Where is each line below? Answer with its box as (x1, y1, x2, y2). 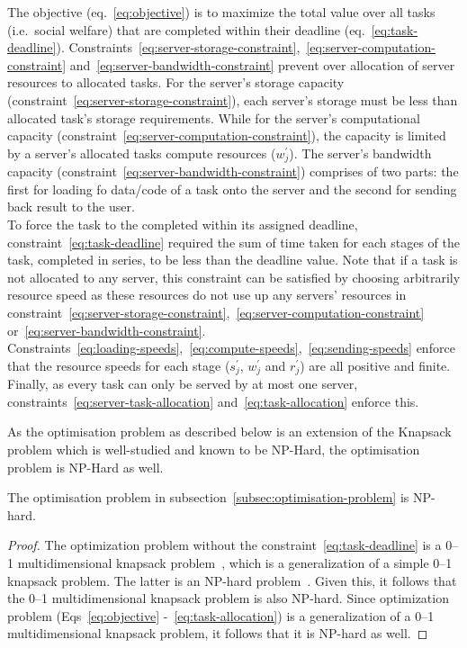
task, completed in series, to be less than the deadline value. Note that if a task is (7, 250, 458, 269)
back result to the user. (7, 197, 135, 216)
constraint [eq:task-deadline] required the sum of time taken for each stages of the (7, 232, 460, 251)
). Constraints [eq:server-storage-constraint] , (56, 38, 301, 57)
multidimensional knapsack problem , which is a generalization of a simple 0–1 (17, 553, 453, 571)
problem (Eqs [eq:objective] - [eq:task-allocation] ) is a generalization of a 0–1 (7, 606, 435, 625)
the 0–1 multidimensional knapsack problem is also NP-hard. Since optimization (7, 589, 449, 607)
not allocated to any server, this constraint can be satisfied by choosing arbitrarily (7, 267, 461, 286)
